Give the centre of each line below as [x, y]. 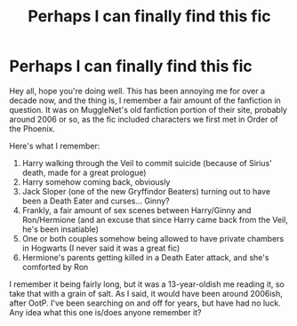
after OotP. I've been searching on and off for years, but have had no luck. [145, 303]
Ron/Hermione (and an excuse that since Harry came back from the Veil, [155, 219]
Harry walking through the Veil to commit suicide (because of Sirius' [147, 163]
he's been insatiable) [60, 229]
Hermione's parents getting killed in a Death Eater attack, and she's [145, 257]
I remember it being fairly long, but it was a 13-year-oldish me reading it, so [147, 284]
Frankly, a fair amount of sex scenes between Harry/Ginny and [136, 210]
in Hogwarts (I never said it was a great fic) [101, 248]
